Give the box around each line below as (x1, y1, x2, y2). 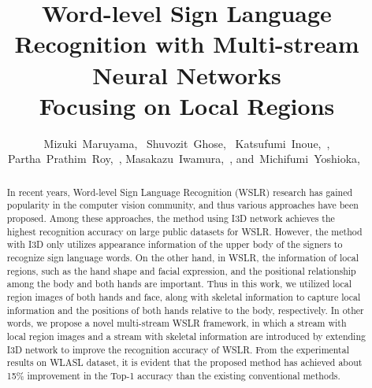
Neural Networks (92, 58, 281, 91)
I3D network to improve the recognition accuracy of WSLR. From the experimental (6, 342, 349, 356)
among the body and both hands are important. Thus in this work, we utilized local (6, 277, 352, 290)
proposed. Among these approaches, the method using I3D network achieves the (6, 211, 335, 224)
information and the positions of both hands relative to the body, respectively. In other (6, 303, 364, 316)
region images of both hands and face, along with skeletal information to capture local (6, 290, 361, 303)
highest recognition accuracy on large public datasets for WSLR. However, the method (6, 224, 363, 238)
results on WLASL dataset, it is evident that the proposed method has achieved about (6, 356, 363, 369)
